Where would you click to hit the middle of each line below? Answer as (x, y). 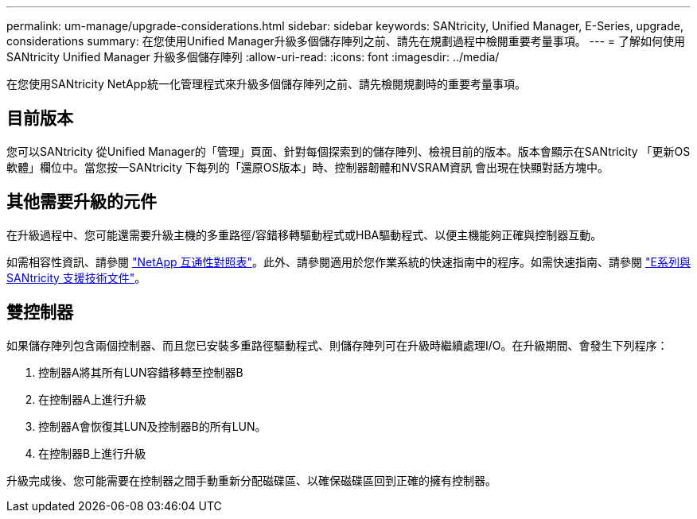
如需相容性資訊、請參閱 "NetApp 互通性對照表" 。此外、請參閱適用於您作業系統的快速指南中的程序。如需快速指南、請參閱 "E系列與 (348, 261)
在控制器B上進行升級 (92, 453)
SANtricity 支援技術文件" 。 (76, 277)
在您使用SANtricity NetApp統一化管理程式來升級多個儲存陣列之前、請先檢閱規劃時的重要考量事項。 (266, 84)
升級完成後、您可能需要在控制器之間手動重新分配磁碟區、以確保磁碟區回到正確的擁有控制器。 (251, 480)
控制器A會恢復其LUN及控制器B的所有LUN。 (152, 426)
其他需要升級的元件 (82, 202)
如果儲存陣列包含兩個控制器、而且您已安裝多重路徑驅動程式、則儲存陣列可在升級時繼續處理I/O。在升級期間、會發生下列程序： (337, 345)
